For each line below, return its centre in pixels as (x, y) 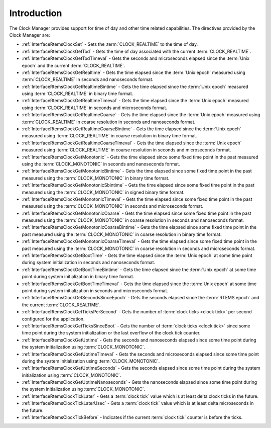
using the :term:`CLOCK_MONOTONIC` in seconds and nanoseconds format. (101, 164)
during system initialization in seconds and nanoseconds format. (89, 263)
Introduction (36, 13)
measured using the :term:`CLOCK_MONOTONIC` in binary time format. (96, 178)
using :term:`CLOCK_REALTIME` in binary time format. (78, 94)
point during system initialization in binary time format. (78, 277)
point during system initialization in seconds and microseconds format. (95, 291)
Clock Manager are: (30, 35)
